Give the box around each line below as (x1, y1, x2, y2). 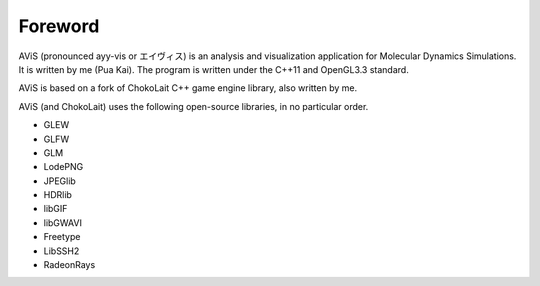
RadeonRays (43, 259, 96, 271)
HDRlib (43, 189, 72, 201)
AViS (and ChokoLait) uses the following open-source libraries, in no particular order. (18, 100, 369, 112)
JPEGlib (43, 175, 77, 187)
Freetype (43, 231, 81, 243)
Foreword (18, 15, 100, 37)
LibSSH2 (43, 245, 80, 257)
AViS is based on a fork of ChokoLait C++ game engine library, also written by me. (18, 82, 358, 94)
